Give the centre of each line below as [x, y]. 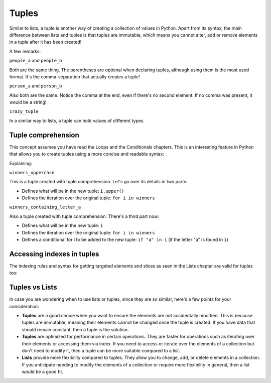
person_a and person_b [36, 86]
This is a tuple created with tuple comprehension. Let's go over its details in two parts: [98, 182]
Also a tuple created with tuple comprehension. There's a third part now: [84, 216]
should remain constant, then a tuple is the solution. [75, 329]
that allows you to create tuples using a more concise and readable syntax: [87, 154]
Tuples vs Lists [33, 287]
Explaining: [21, 163]
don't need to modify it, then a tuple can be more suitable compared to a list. [101, 350]
